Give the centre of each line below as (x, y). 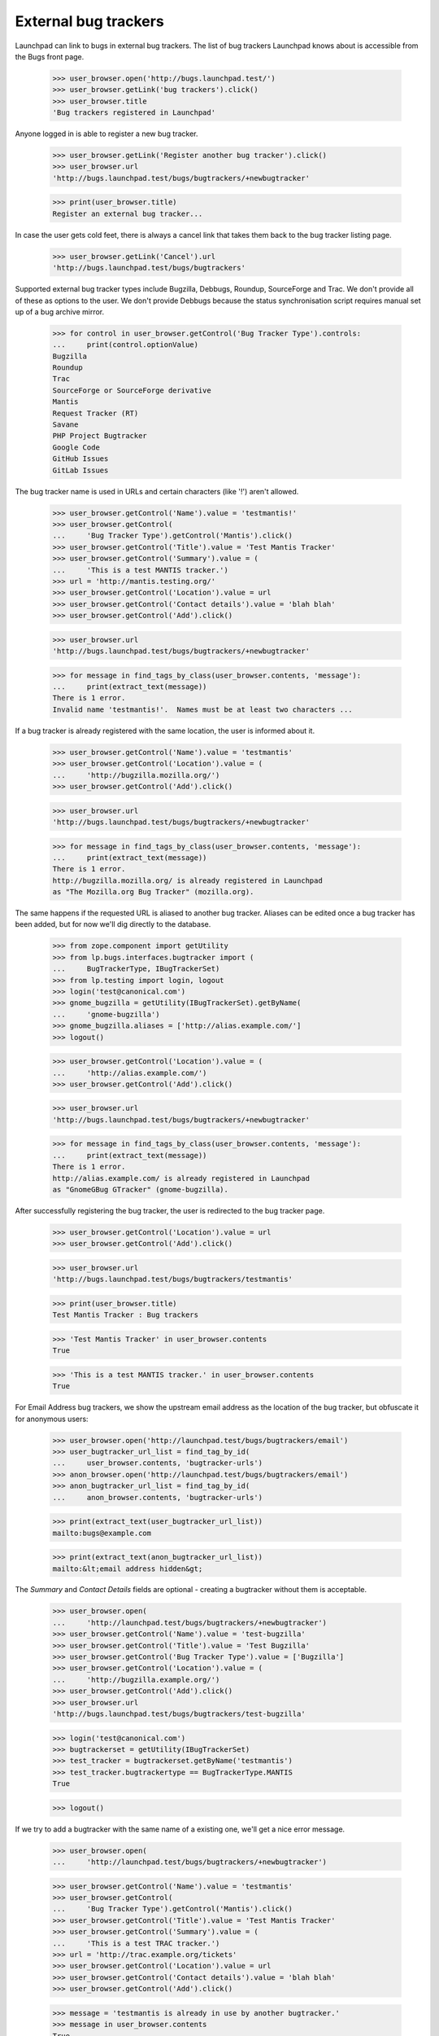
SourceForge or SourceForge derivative (132, 390)
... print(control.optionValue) (126, 345)
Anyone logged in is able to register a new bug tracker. (106, 134)
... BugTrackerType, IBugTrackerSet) (136, 969)
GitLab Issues (80, 470)
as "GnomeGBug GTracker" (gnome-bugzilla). (141, 1190)
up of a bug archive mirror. (60, 312)
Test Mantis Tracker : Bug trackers (126, 1315)
